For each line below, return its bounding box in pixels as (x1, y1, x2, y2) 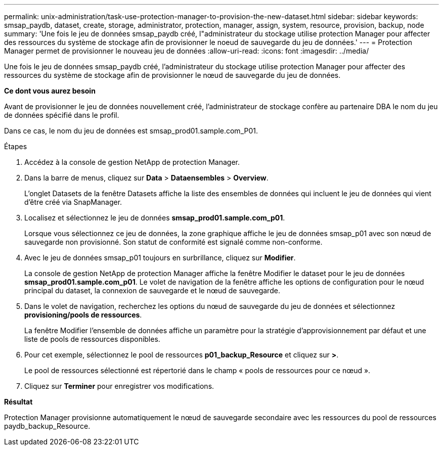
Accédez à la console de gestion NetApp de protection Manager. (24, 158, 240, 166)
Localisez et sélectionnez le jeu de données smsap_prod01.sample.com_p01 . (24, 213, 285, 222)
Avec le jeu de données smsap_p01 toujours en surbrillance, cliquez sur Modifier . (24, 253, 296, 262)
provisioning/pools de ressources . (24, 310, 142, 319)
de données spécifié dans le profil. (4, 111, 119, 119)
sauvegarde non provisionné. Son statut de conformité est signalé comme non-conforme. (24, 238, 323, 246)
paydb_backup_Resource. (4, 422, 91, 430)
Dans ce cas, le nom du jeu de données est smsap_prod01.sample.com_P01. (4, 126, 258, 135)
